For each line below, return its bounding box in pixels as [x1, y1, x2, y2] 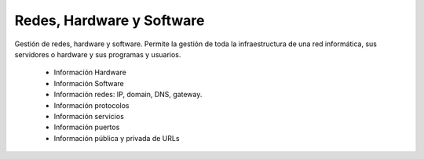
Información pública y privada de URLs [53, 133, 180, 143]
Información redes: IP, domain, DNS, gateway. [53, 90, 203, 99]
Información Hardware [53, 67, 127, 78]
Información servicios [53, 111, 125, 121]
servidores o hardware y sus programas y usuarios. [14, 49, 181, 59]
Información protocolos [53, 100, 130, 110]
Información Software [53, 78, 125, 88]
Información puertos [53, 122, 120, 132]
